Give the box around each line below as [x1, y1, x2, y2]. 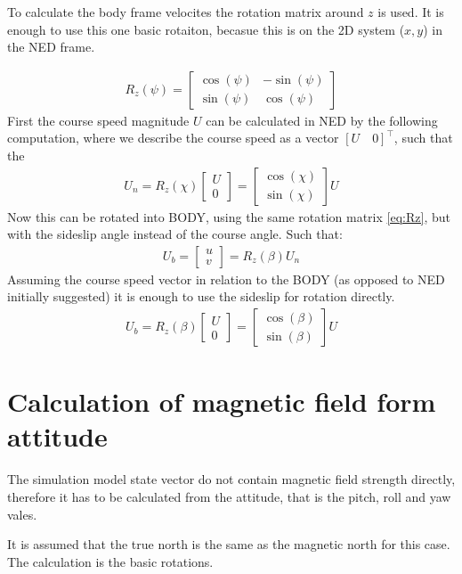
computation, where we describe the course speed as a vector [7, 128, 339, 147]
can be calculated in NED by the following [206, 111, 438, 129]
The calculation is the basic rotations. [7, 552, 214, 570]
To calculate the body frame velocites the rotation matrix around [7, 3, 364, 20]
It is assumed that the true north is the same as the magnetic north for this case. [7, 535, 450, 553]
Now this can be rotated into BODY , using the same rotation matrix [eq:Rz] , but [7, 207, 450, 225]
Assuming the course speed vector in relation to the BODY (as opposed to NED [7, 269, 445, 288]
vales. [7, 504, 37, 523]
